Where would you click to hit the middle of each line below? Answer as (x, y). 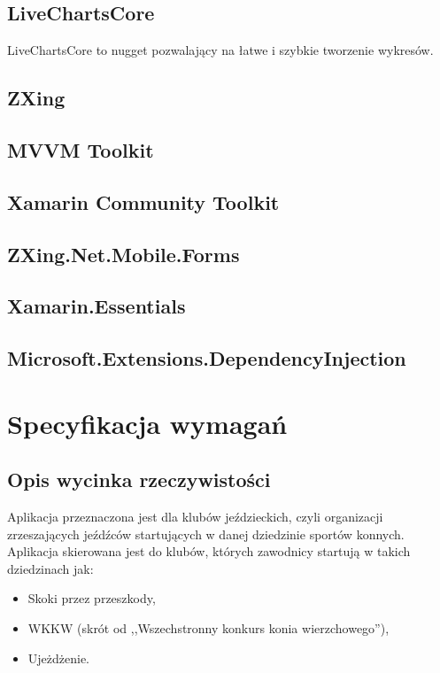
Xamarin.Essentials (96, 306)
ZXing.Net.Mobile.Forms (124, 254)
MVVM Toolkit (81, 149)
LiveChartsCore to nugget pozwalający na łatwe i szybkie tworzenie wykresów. (220, 50)
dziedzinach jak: (50, 568)
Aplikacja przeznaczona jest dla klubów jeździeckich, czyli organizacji (195, 517)
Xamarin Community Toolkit (143, 201)
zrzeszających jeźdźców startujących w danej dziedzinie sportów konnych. (206, 534)
